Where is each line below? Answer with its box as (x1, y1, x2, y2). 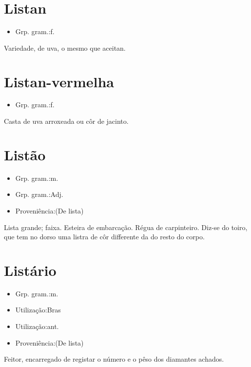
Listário (4, 260, 57, 280)
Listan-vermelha (4, 71, 114, 91)
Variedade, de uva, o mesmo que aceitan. (4, 42, 126, 53)
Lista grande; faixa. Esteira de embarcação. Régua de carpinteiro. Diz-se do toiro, (4, 222, 248, 232)
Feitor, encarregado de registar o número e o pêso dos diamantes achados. (4, 354, 224, 364)
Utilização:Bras (15, 305, 61, 315)
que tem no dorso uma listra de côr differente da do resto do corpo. (4, 232, 205, 242)
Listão (4, 144, 46, 164)
